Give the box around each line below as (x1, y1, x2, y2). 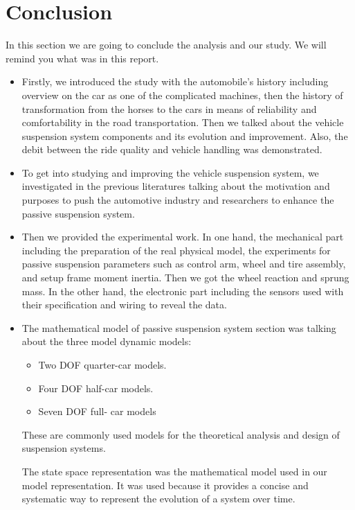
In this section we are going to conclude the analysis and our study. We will (6, 37, 327, 52)
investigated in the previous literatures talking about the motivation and (21, 179, 330, 193)
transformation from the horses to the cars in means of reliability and (21, 101, 317, 116)
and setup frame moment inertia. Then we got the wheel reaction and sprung (21, 270, 349, 285)
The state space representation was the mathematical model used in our (21, 464, 327, 478)
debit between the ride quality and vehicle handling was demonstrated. (21, 142, 322, 157)
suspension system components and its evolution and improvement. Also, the (21, 128, 348, 143)
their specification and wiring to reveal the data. (21, 297, 227, 312)
